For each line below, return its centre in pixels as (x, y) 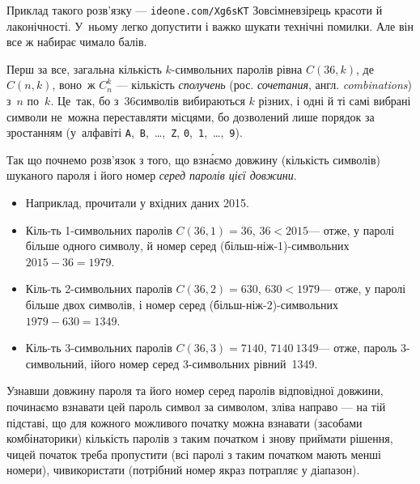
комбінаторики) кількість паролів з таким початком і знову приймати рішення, (200, 438)
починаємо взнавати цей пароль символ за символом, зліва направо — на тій (196, 406)
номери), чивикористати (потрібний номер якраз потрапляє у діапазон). (183, 470)
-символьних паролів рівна (237, 68)
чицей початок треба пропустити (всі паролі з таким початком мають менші (194, 454)
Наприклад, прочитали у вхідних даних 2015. (137, 203)
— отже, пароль (358, 348)
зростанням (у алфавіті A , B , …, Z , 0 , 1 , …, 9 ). (125, 132)
